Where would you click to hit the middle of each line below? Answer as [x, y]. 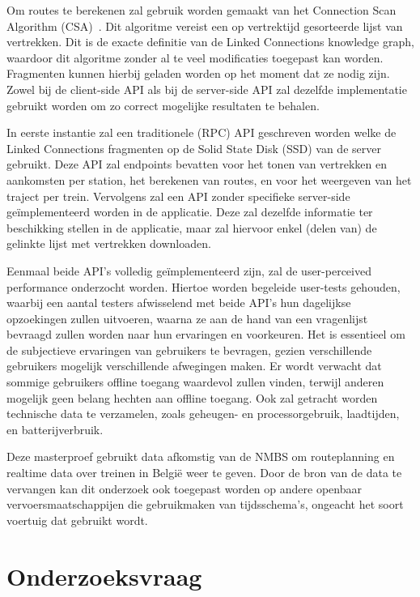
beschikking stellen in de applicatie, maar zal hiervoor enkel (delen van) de [192, 227]
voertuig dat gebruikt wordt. [77, 520]
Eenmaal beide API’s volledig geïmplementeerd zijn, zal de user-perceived [189, 270]
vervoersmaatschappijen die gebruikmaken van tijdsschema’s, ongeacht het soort [205, 504]
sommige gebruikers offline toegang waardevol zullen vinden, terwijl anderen [195, 382]
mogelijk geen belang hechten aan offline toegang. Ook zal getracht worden [192, 397]
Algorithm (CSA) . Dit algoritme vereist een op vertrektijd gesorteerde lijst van [205, 26]
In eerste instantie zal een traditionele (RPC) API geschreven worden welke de [202, 132]
